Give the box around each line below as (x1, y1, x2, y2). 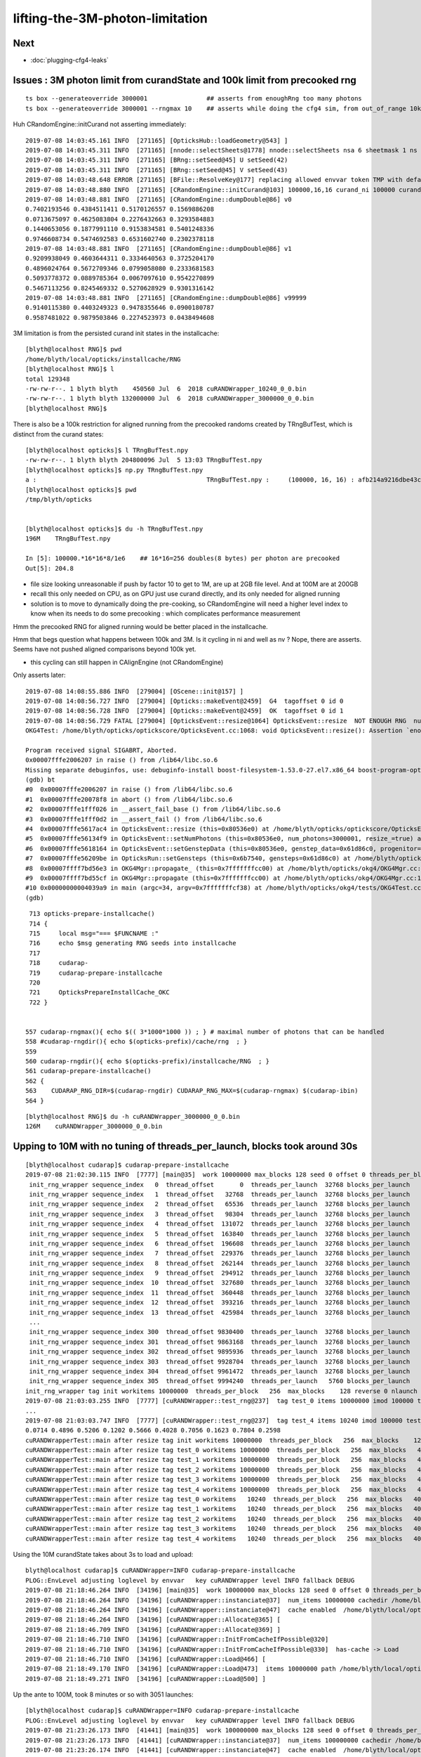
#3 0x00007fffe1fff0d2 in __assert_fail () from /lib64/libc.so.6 (25, 815, 262, 823)
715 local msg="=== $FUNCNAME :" (29, 929, 159, 938)
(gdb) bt (25, 776, 55, 784)
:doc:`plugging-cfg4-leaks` (30, 56, 109, 65)
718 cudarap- (29, 959, 89, 967)
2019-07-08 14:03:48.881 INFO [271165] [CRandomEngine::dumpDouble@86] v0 (25, 195, 292, 203)
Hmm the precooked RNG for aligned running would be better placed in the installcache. (13, 622, 268, 630)
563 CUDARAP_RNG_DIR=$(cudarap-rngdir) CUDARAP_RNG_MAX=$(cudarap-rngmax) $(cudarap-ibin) (25, 1087, 359, 1095)
